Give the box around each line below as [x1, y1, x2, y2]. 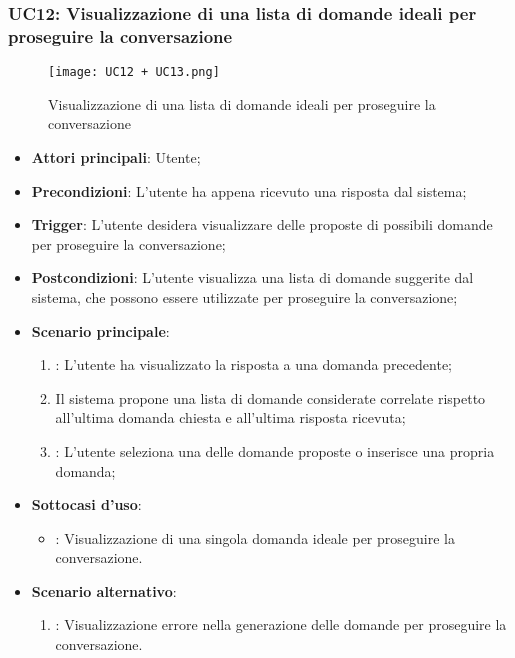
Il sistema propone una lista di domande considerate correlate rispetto [55, 387, 486, 408]
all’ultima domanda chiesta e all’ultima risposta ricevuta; [55, 407, 406, 428]
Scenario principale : [31, 320, 170, 341]
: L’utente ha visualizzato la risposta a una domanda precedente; [55, 354, 452, 375]
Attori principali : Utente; [31, 146, 201, 167]
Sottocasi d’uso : [31, 494, 142, 515]
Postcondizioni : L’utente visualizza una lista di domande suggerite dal [31, 267, 474, 288]
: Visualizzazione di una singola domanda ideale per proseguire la [55, 527, 455, 548]
